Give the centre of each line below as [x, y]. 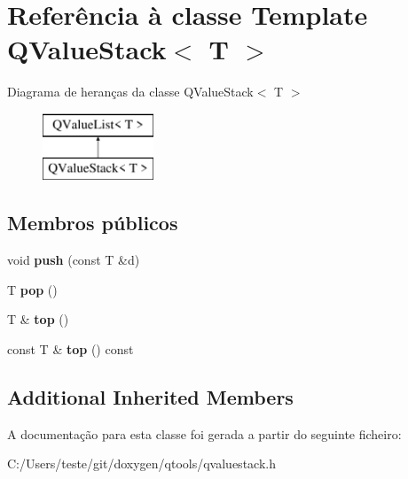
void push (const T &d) [74, 260]
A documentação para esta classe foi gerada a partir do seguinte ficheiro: [204, 433]
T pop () [32, 289]
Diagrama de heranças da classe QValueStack [130, 92]
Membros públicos [93, 223]
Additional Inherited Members [150, 397]
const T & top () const [71, 349]
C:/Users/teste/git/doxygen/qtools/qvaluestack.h [141, 464]
